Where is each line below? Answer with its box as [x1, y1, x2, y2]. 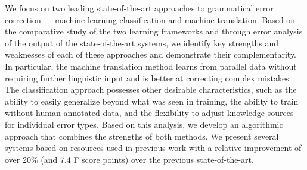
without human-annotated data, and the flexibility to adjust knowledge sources [5, 106, 294, 119]
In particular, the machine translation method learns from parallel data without [5, 59, 297, 72]
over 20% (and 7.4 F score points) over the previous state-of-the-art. [5, 153, 254, 165]
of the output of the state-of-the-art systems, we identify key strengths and [5, 36, 279, 49]
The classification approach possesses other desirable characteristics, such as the [5, 83, 297, 96]
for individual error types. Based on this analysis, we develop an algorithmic [5, 118, 283, 130]
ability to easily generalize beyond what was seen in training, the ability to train [5, 95, 299, 107]
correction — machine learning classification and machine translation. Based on [5, 13, 296, 26]
